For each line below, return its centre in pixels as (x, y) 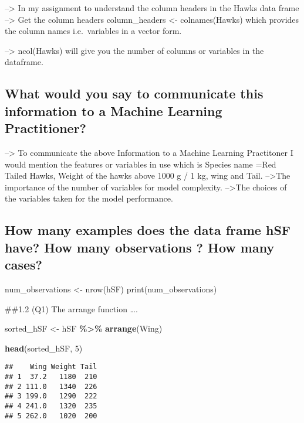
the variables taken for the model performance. (89, 198)
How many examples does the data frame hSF (148, 230)
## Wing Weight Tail (51, 367)
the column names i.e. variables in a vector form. (93, 31)
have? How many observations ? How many (140, 247)
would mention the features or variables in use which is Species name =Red (141, 164)
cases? (24, 265)
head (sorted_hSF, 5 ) (44, 348)
